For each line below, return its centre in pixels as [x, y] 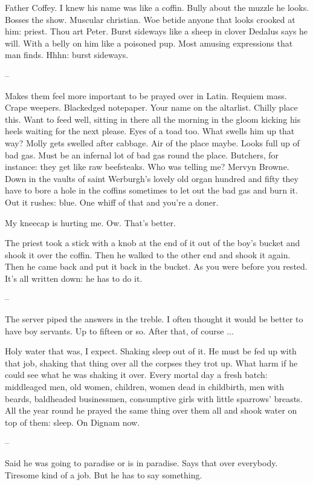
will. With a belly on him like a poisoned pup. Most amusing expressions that [149, 43]
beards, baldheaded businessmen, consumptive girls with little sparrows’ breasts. [154, 398]
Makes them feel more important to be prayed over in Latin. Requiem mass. [146, 95]
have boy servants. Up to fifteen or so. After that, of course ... [119, 330]
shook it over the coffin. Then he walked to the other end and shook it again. [148, 254]
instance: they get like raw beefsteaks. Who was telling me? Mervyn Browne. [147, 167]
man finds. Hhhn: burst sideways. [67, 55]
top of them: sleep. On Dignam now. [73, 422]
